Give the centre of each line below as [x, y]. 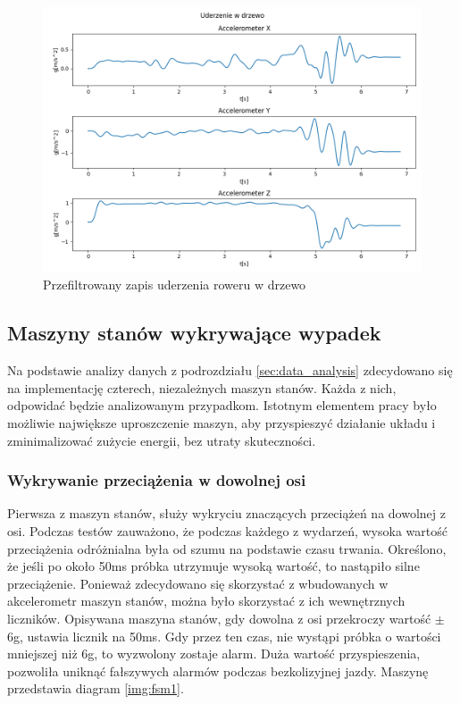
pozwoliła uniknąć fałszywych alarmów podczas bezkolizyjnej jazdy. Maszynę [218, 670]
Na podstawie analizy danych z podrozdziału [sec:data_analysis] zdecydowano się [230, 370]
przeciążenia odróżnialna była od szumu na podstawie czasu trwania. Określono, [227, 548]
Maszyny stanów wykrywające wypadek [194, 333]
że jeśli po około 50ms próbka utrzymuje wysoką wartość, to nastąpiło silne [213, 566]
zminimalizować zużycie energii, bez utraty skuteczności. [162, 440]
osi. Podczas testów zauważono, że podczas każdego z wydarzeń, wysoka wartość [227, 530]
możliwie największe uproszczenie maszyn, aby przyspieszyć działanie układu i [222, 422]
